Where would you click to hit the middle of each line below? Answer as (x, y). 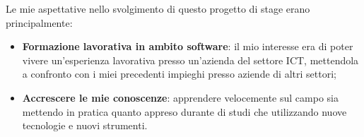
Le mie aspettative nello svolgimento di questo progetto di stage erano (158, 8)
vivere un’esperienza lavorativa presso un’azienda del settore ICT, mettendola (190, 60)
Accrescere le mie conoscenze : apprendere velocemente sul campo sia (180, 97)
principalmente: (39, 22)
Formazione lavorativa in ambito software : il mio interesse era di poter (188, 46)
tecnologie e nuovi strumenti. (85, 125)
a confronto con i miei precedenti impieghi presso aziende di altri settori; (179, 74)
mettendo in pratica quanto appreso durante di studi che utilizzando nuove (184, 111)
